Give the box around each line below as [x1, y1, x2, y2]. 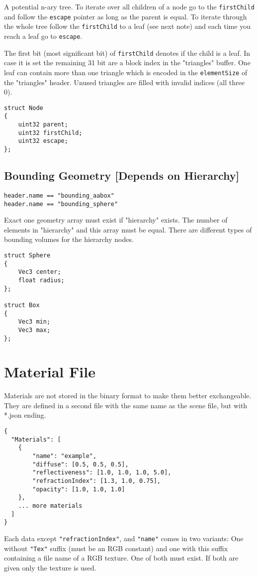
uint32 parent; [18, 121, 68, 128]
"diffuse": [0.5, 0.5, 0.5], [32, 461, 129, 468]
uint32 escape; [18, 137, 68, 145]
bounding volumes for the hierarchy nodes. [4, 234, 134, 244]
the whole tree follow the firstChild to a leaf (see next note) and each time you [4, 21, 251, 31]
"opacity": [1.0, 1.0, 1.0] [32, 485, 125, 493]
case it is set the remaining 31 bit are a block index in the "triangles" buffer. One [4, 57, 251, 68]
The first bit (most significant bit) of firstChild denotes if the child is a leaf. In [4, 47, 251, 58]
